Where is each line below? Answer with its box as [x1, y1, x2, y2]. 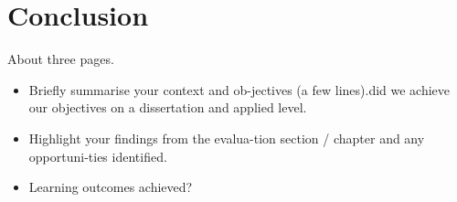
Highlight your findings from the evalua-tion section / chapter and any [28, 128, 425, 147]
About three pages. [7, 49, 114, 69]
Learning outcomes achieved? [28, 177, 193, 197]
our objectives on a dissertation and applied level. [28, 98, 307, 117]
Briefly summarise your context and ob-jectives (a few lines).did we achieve [28, 80, 451, 99]
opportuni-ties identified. [28, 146, 167, 165]
